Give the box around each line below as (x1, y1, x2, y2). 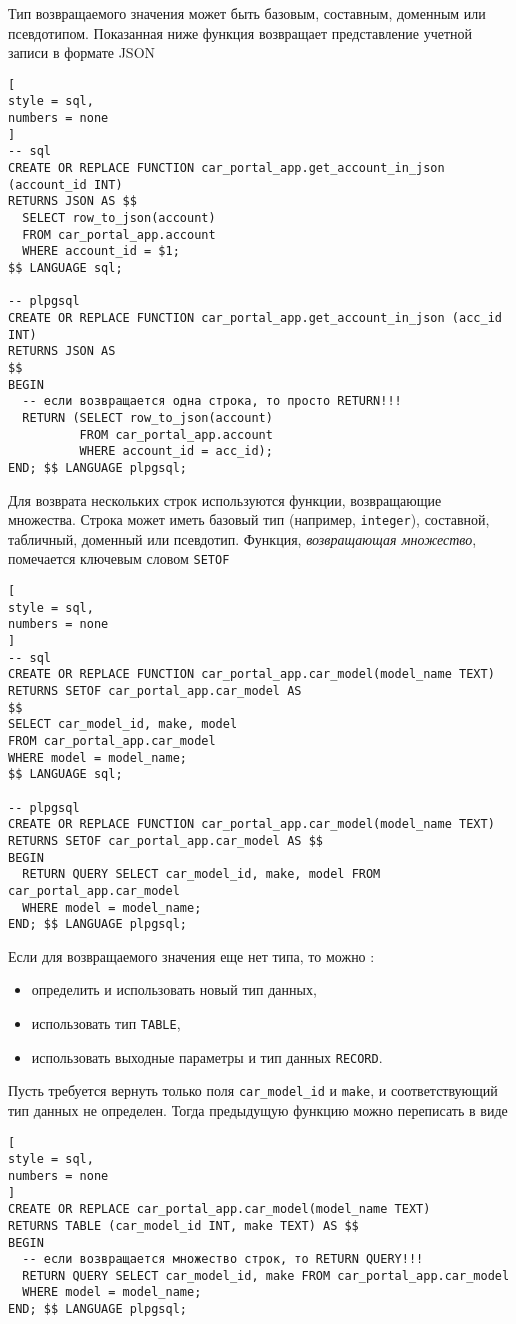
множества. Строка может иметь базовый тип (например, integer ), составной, (8, 509, 490, 530)
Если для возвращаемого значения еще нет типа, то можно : (8, 945, 375, 966)
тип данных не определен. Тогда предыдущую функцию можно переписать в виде (8, 1099, 508, 1120)
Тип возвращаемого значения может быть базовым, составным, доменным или (8, 3, 486, 23)
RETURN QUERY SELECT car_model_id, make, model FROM (22, 867, 381, 882)
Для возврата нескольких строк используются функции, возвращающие (8, 489, 442, 510)
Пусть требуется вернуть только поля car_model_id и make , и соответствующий (8, 1080, 498, 1101)
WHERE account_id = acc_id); (79, 444, 273, 459)
